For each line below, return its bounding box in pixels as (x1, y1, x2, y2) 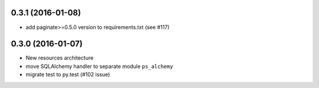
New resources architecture (25, 54, 94, 61)
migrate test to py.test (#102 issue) (25, 71, 110, 78)
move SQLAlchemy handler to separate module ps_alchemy (25, 63, 174, 70)
